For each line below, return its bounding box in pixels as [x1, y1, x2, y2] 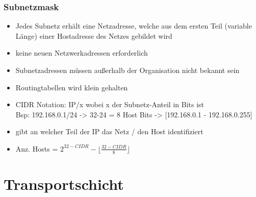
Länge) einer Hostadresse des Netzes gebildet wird [15, 30, 172, 41]
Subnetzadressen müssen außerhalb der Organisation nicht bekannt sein [15, 65, 240, 75]
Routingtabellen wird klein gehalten [15, 82, 128, 92]
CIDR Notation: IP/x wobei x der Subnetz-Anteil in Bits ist [15, 99, 204, 110]
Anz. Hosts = [15, 143, 58, 154]
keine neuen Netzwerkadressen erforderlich [15, 47, 148, 58]
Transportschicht [4, 173, 124, 194]
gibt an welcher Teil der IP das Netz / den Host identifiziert [15, 126, 203, 137]
